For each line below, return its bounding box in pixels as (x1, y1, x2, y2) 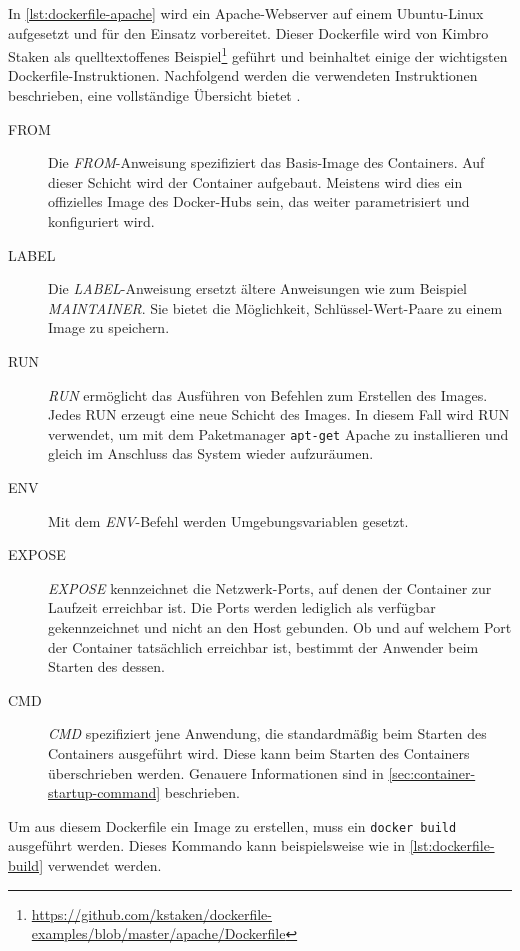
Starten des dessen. (48, 656, 165, 677)
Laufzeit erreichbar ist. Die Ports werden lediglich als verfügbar (48, 597, 436, 618)
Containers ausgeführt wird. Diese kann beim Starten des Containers (48, 742, 470, 763)
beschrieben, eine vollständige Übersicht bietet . (8, 85, 301, 106)
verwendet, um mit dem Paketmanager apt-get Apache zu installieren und (48, 423, 509, 444)
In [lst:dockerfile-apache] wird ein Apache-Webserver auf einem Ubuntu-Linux (8, 3, 484, 23)
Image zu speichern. (48, 317, 170, 338)
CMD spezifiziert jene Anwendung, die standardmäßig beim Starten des (48, 723, 487, 744)
